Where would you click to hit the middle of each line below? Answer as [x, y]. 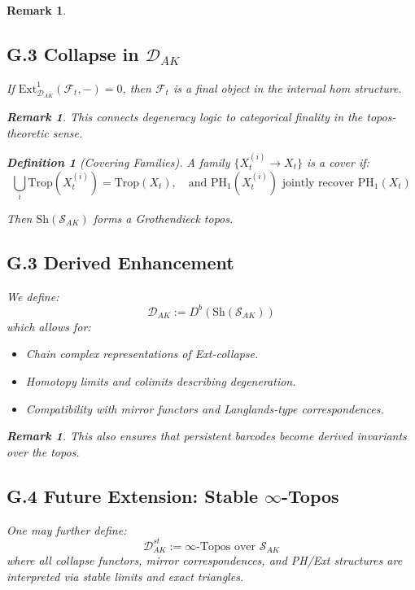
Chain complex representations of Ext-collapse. [142, 354]
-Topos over [226, 546]
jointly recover [318, 183]
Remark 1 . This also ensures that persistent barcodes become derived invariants [207, 436]
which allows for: [49, 326]
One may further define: [67, 529]
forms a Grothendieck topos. [163, 218]
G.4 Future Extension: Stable [132, 495]
